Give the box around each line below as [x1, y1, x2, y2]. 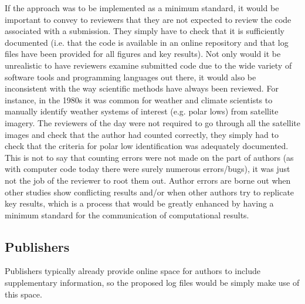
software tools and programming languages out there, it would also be [5, 70, 256, 83]
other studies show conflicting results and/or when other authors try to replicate [5, 185, 294, 198]
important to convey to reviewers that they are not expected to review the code [5, 13, 292, 25]
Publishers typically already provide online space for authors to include [5, 265, 260, 277]
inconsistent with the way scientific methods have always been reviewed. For [5, 82, 279, 94]
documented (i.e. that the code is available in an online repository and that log [5, 36, 289, 48]
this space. [5, 288, 42, 300]
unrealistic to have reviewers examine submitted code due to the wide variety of [5, 59, 292, 71]
